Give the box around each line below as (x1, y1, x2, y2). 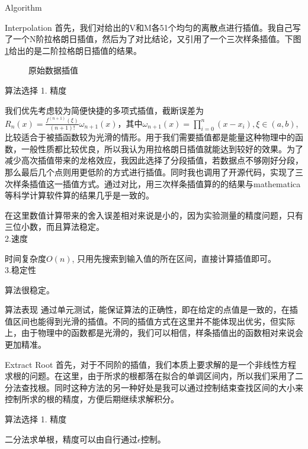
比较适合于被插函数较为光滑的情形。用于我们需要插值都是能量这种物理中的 (5, 131, 295, 143)
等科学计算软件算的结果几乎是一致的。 (5, 189, 154, 201)
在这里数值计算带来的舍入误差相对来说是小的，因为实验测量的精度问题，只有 (5, 209, 303, 221)
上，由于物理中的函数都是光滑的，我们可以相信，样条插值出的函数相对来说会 (5, 326, 303, 339)
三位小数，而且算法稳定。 (5, 220, 104, 233)
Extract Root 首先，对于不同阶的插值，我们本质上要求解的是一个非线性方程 (5, 358, 296, 370)
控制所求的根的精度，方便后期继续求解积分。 (5, 393, 179, 405)
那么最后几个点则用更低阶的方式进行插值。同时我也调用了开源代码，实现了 (5, 165, 295, 178)
